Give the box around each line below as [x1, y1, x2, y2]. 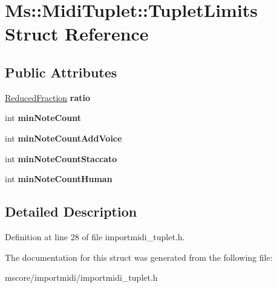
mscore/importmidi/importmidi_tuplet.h [5, 271, 158, 284]
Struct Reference [5, 21, 149, 46]
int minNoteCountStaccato [5, 152, 117, 165]
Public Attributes [5, 62, 117, 81]
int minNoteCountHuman [5, 172, 112, 185]
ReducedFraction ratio [5, 91, 91, 103]
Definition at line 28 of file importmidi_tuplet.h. [5, 230, 185, 243]
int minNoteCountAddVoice [5, 131, 122, 144]
